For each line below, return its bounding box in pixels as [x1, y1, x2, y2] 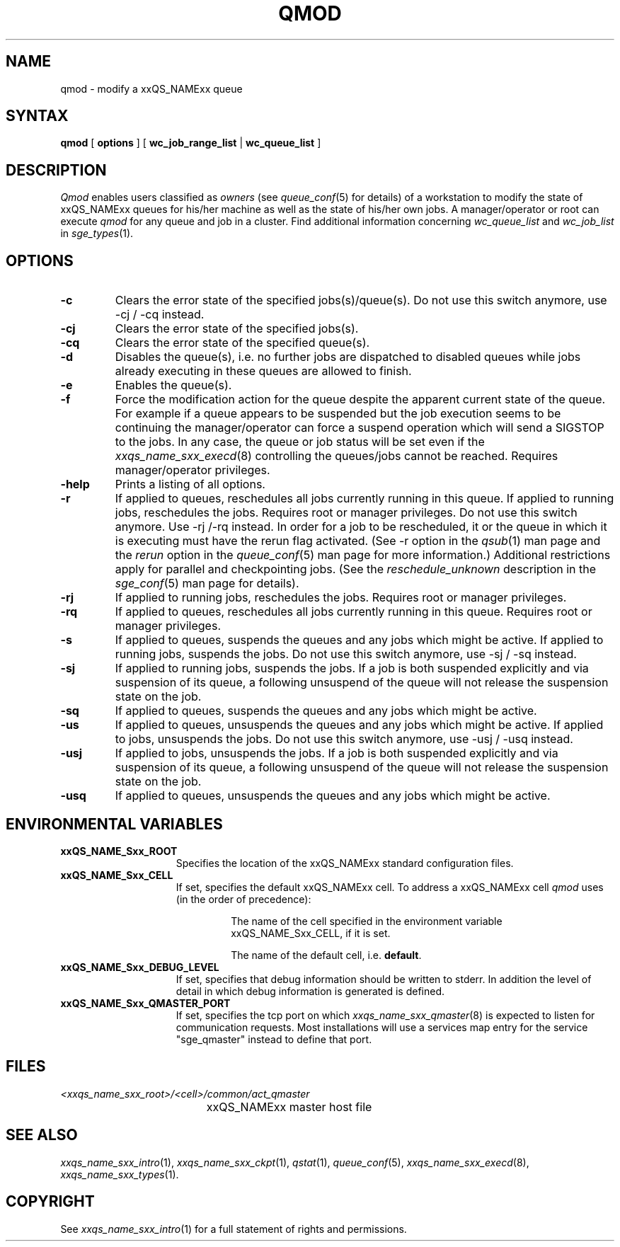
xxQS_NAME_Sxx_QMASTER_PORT [60, 996, 231, 1009]
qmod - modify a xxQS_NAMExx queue [60, 82, 243, 95]
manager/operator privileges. [115, 463, 270, 478]
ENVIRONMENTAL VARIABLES [6, 815, 223, 833]
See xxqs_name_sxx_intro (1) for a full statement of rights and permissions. [60, 1222, 407, 1235]
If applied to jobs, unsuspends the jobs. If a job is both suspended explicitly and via [115, 746, 558, 761]
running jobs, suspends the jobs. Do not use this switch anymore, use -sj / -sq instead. [115, 647, 577, 662]
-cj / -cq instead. [115, 307, 205, 322]
